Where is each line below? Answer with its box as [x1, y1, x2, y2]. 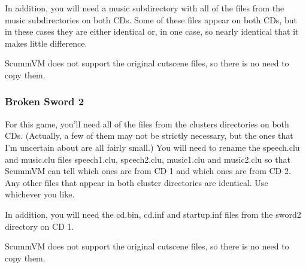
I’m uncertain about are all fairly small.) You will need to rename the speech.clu [5, 141, 300, 153]
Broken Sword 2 [5, 94, 84, 109]
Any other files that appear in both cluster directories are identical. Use [5, 176, 268, 188]
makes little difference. [5, 36, 87, 49]
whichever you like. [5, 188, 75, 200]
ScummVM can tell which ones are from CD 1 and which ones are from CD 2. [5, 165, 291, 177]
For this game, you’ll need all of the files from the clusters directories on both [5, 117, 289, 130]
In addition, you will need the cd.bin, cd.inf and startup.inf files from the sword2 [5, 208, 301, 220]
